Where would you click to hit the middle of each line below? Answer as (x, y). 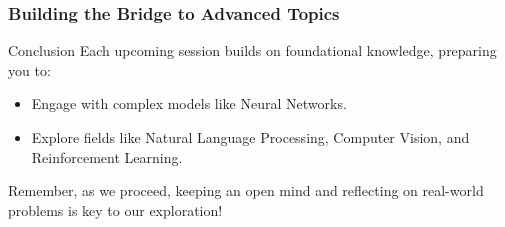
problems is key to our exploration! (115, 209)
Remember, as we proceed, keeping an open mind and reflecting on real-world (246, 190)
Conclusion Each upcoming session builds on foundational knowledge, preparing (252, 50)
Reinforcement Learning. (107, 156)
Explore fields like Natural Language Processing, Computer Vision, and (250, 137)
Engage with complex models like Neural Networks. (189, 103)
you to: (29, 69)
